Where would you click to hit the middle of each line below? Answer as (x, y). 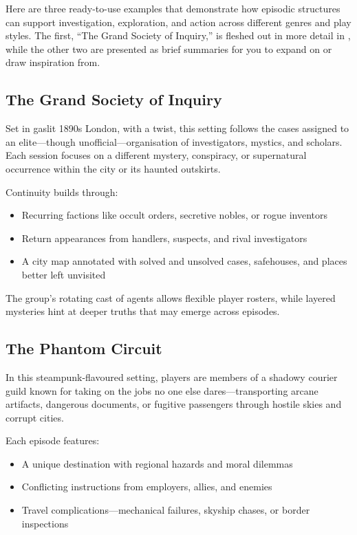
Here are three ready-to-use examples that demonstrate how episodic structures (173, 8)
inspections (45, 523)
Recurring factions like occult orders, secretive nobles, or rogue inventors (175, 215)
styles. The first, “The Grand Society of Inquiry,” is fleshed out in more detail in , (178, 35)
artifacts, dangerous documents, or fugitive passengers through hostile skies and (174, 404)
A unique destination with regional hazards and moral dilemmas (157, 463)
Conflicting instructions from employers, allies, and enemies (147, 487)
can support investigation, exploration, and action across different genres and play (178, 22)
